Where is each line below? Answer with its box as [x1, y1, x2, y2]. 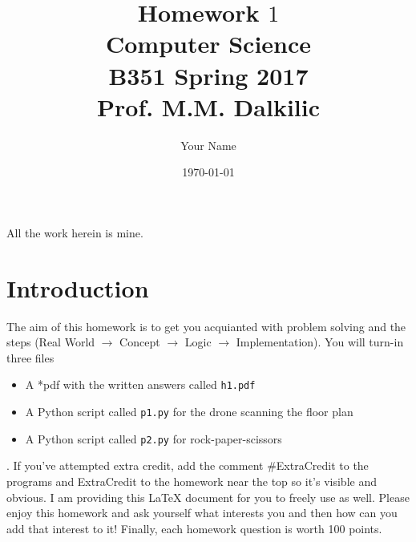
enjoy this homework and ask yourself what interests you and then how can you [6, 504, 398, 521]
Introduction [6, 271, 149, 304]
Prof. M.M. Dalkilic [97, 90, 320, 123]
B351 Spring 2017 [108, 59, 309, 91]
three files [6, 349, 55, 366]
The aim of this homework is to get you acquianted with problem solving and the [6, 318, 406, 334]
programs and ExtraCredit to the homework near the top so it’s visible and [6, 472, 377, 489]
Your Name [180, 136, 236, 153]
